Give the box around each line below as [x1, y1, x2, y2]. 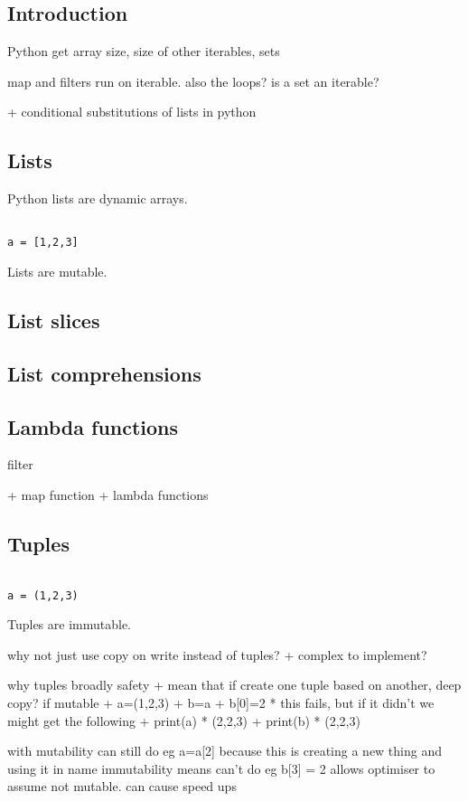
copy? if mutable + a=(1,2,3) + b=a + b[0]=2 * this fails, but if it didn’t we [7, 693, 435, 711]
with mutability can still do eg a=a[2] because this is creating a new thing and [7, 741, 443, 760]
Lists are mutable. [7, 262, 108, 281]
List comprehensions [7, 359, 201, 387]
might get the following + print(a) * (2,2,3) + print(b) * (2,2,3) [7, 711, 360, 730]
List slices [7, 306, 100, 335]
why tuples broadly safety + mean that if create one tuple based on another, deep [7, 675, 462, 694]
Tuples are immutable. [7, 615, 132, 634]
